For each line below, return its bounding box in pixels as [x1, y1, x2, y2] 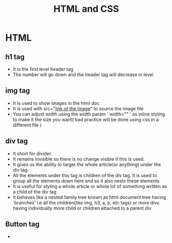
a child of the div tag [12, 189, 56, 195]
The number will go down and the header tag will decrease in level [12, 71, 154, 78]
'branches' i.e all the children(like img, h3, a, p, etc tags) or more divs [12, 199, 160, 205]
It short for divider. [12, 150, 52, 157]
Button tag [5, 220, 40, 229]
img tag [5, 86, 30, 95]
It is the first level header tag [12, 66, 73, 72]
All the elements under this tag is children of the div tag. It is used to [12, 172, 157, 178]
